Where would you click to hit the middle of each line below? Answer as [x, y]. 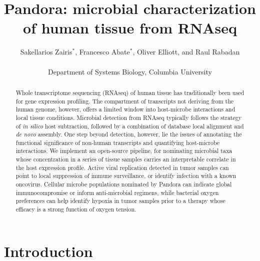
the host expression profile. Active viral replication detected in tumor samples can [122, 167]
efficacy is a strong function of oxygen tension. [76, 209]
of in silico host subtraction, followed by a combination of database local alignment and [130, 126]
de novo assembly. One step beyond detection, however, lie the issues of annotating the [129, 134]
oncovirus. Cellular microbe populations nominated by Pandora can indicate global [124, 184]
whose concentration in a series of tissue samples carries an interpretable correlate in [126, 159]
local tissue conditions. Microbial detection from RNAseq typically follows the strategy [128, 117]
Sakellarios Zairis [46, 52]
